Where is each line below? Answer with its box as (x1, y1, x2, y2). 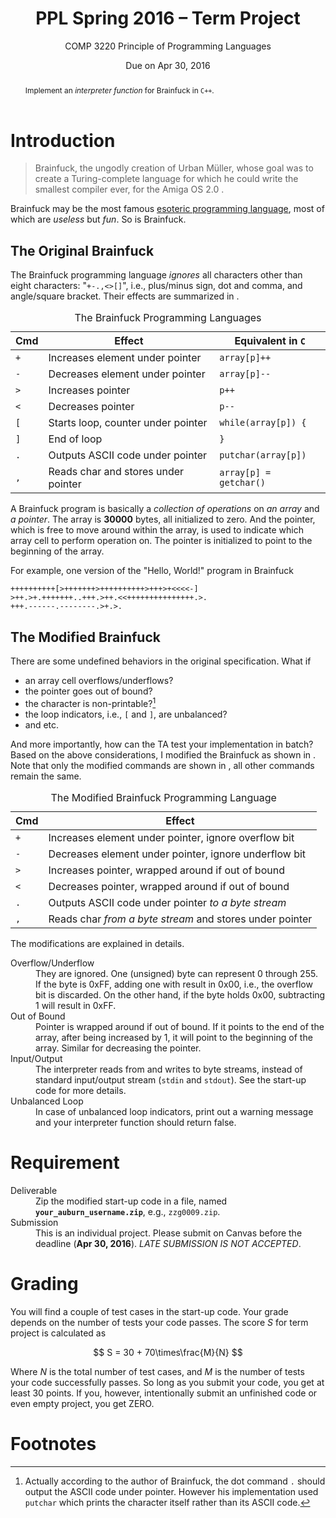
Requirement (10, 1151, 120, 1174)
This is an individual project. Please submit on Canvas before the (35, 1227, 303, 1239)
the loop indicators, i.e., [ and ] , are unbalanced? (24, 708, 228, 720)
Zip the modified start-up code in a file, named (35, 1195, 228, 1207)
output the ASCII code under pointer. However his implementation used (24, 1485, 319, 1497)
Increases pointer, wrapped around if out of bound (48, 863, 285, 877)
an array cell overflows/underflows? (24, 675, 174, 687)
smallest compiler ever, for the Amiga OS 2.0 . (34, 183, 225, 196)
